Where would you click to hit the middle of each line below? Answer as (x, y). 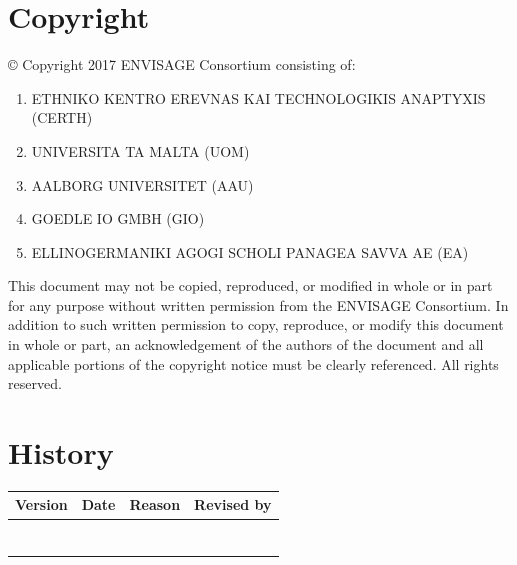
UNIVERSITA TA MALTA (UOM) (140, 150)
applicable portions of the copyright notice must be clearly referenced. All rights (253, 363)
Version (41, 504)
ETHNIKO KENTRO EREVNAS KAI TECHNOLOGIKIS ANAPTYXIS (258, 97)
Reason (155, 504)
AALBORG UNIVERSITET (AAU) (142, 184)
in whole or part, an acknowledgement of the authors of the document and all (246, 344)
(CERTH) (62, 117)
